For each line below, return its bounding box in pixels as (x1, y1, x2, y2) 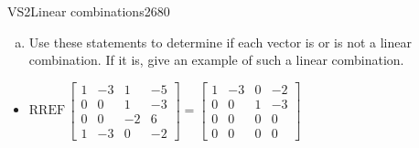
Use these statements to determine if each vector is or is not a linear (28, 32, 412, 51)
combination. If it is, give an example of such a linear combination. (28, 50, 404, 69)
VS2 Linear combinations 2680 (7, 2, 170, 20)
